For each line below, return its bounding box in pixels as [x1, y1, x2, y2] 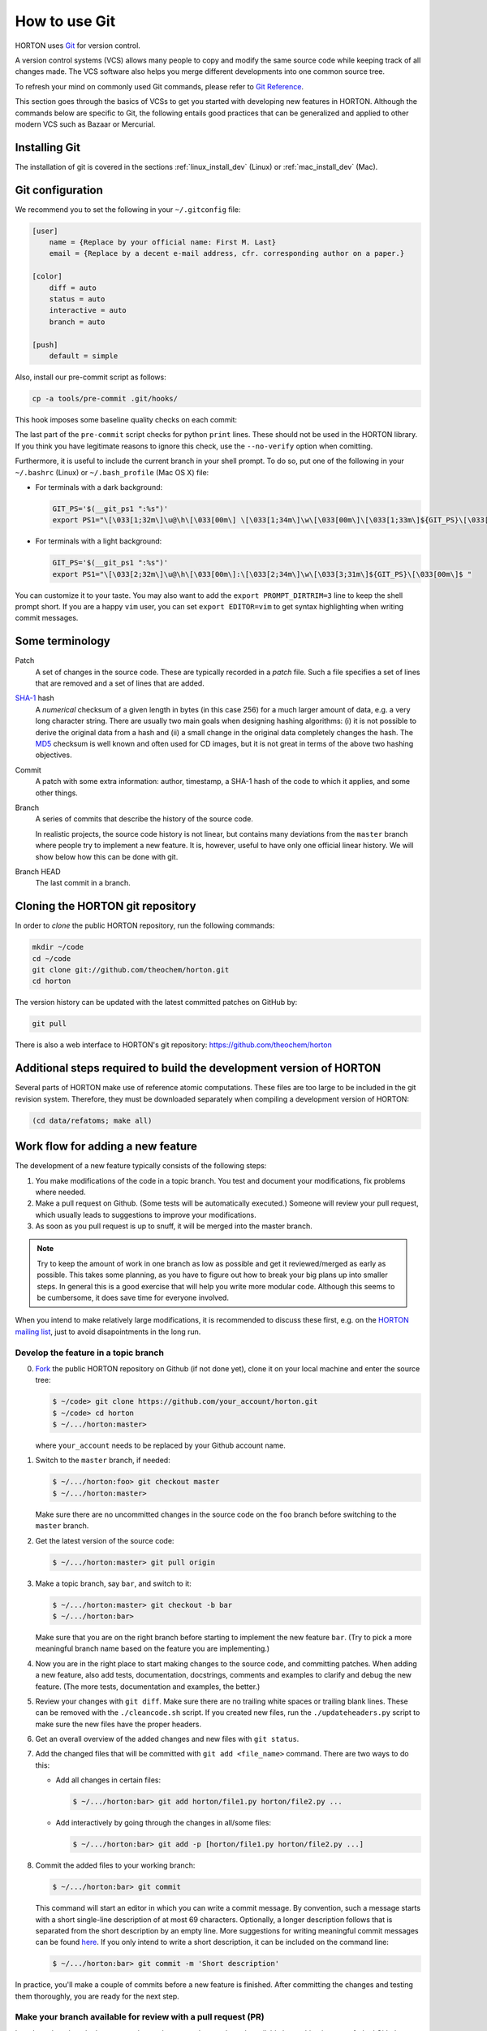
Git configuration [15, 183, 103, 197]
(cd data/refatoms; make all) [32, 1115, 153, 1125]
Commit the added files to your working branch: [35, 1860, 196, 1870]
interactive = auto [49, 305, 127, 315]
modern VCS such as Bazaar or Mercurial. [15, 119, 156, 129]
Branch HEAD [15, 866, 61, 877]
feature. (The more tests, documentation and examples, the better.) [35, 1682, 261, 1691]
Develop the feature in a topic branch [15, 1347, 164, 1358]
